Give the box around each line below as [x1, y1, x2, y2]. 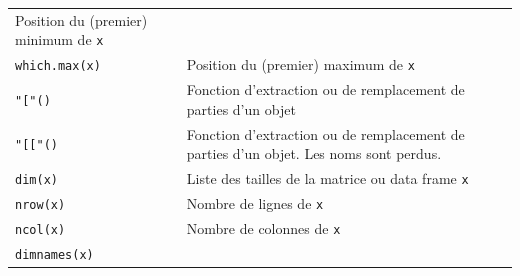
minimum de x [15, 29, 104, 50]
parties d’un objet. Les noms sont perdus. [186, 143, 442, 164]
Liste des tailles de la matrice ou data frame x [186, 168, 469, 189]
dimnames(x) [15, 247, 94, 262]
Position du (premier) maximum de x [186, 54, 415, 75]
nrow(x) [15, 197, 66, 212]
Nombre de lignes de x [186, 192, 324, 213]
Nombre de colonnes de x [186, 217, 341, 238]
